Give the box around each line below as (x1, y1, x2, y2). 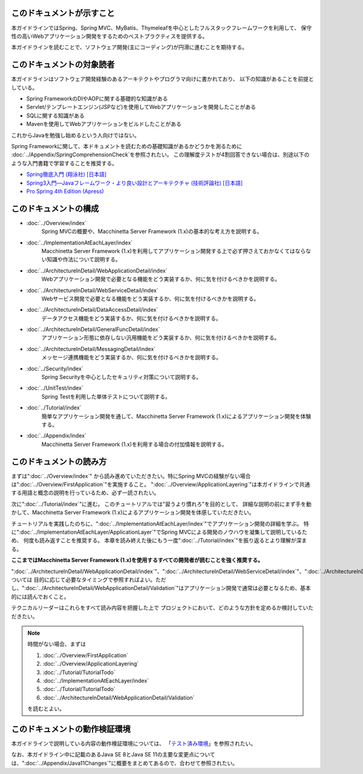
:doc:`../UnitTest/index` (26, 384, 84, 392)
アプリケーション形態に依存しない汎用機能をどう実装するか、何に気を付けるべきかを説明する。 (41, 334, 280, 341)
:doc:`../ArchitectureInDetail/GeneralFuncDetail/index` (26, 326, 160, 333)
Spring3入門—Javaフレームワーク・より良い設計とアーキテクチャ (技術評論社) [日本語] (26, 179, 243, 186)
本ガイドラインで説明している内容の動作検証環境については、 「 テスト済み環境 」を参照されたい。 (11, 740, 257, 747)
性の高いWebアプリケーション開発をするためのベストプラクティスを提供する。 (11, 32, 208, 39)
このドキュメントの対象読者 (11, 59, 115, 70)
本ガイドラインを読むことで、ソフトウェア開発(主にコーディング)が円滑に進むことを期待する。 (11, 44, 248, 51)
